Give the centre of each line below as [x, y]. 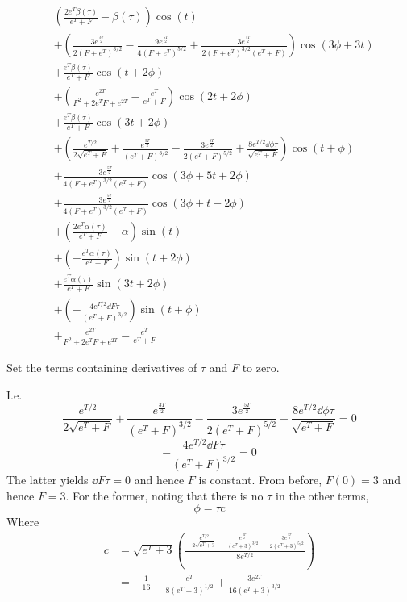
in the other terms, [322, 495]
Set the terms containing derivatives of [102, 368]
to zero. [261, 368]
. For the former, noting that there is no [164, 495]
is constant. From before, [260, 480]
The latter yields [48, 480]
